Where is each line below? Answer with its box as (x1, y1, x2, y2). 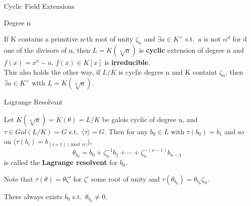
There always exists (4, 191, 63, 201)
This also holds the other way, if (4, 66, 100, 77)
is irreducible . (104, 57, 150, 67)
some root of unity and (91, 173, 160, 184)
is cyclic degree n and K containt (118, 66, 217, 77)
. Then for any (104, 126, 148, 136)
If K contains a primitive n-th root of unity (4, 34, 134, 44)
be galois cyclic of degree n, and (102, 114, 198, 124)
